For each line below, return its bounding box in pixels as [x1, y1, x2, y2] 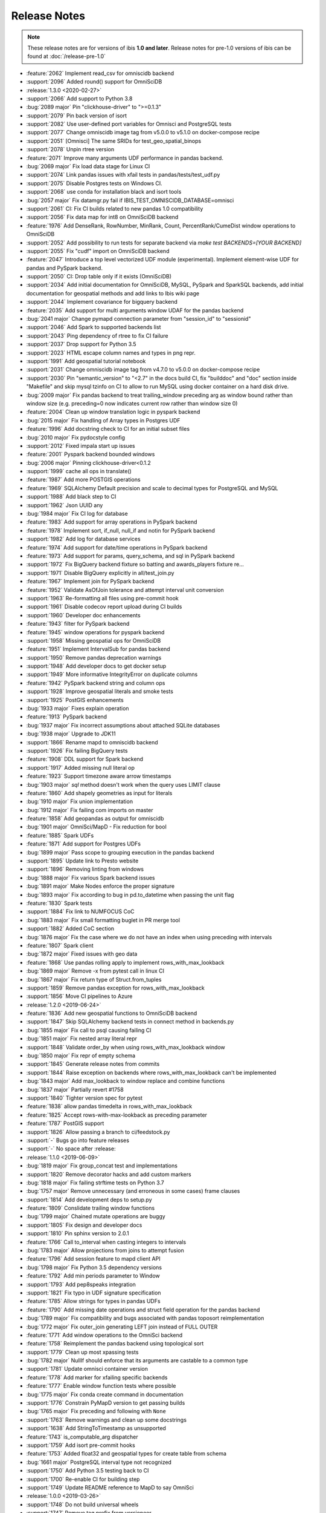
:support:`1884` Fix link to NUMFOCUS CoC [26, 908, 135, 915]
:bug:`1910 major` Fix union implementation [26, 798, 133, 805]
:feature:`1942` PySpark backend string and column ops [26, 679, 165, 686]
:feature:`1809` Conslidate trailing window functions [26, 1204, 155, 1212]
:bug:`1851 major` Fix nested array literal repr [26, 1035, 138, 1042]
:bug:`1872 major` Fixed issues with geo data [26, 950, 138, 957]
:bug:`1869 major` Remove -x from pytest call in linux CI [26, 967, 164, 974]
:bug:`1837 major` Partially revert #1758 [26, 1086, 124, 1093]
